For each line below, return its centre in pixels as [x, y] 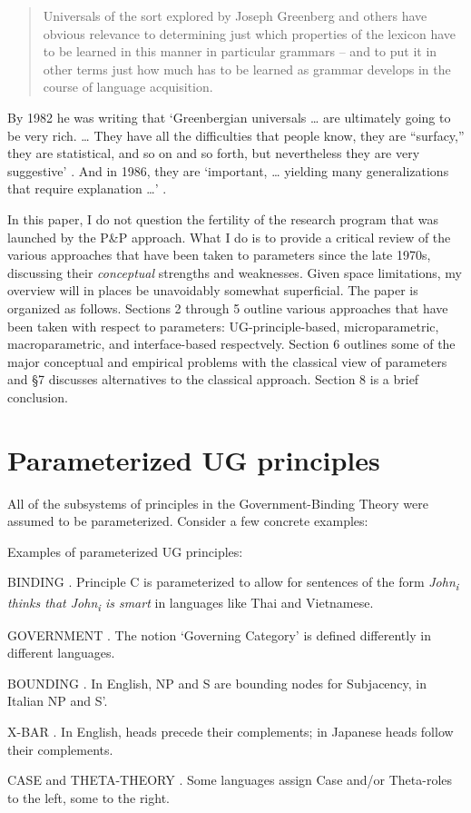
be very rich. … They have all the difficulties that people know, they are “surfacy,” [236, 135]
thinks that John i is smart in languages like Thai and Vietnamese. [191, 603]
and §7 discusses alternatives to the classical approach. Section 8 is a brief [213, 379]
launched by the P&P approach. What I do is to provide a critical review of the [229, 237]
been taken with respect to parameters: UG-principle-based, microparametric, [223, 326]
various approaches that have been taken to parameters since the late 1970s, [219, 255]
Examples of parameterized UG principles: [125, 551]
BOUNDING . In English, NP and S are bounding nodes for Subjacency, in [217, 683]
